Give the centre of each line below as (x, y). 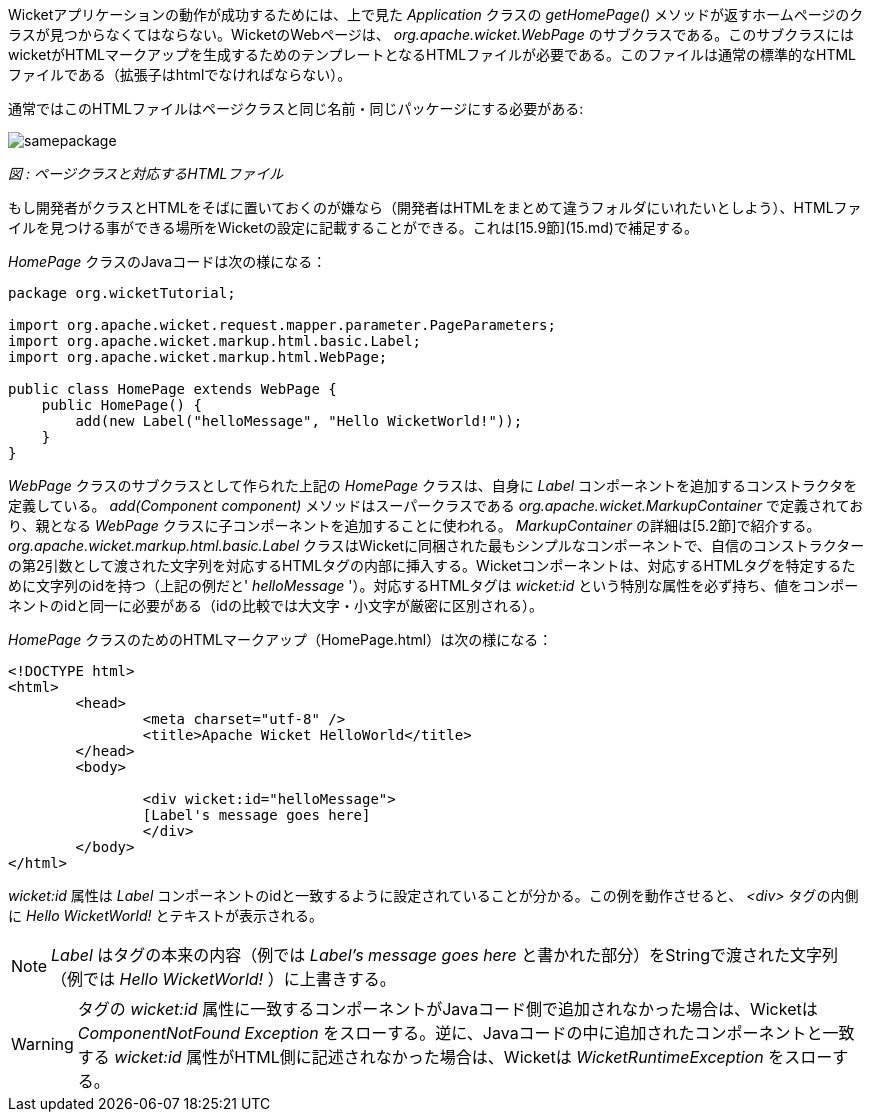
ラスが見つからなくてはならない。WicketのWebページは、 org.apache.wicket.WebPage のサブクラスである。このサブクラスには (431, 34)
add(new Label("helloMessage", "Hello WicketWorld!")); (299, 421)
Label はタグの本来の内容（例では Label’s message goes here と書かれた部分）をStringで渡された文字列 (445, 955)
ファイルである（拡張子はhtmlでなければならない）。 (180, 74)
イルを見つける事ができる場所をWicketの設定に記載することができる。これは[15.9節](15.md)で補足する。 (353, 227)
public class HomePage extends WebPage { (172, 389)
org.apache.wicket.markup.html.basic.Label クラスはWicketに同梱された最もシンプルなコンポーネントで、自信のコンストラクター (436, 545)
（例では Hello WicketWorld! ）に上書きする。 (223, 979)
